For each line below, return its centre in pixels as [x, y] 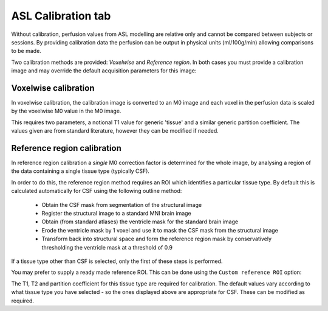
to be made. [26, 51]
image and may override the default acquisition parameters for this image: [104, 71]
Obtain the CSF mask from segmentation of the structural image [122, 204]
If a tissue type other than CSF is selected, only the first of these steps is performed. [117, 261]
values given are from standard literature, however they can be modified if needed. [115, 131]
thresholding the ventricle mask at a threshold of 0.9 [107, 247]
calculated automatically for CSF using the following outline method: [97, 191]
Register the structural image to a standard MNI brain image [116, 214]
